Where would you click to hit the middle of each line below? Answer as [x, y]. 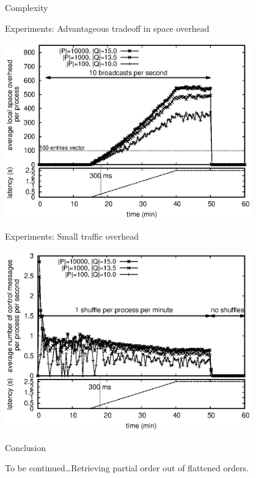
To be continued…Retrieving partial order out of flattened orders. [127, 468]
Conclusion [25, 447]
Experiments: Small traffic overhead [72, 236]
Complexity [27, 7]
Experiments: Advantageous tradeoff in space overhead [107, 28]
